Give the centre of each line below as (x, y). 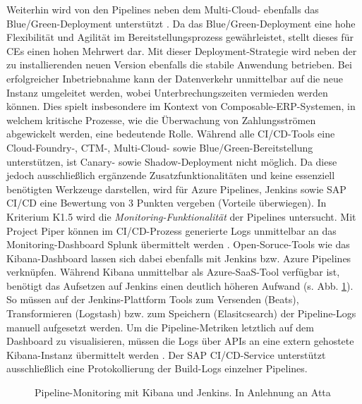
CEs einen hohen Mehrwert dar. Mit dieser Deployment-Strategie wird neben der (182, 50)
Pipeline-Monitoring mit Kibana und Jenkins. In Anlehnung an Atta (183, 392)
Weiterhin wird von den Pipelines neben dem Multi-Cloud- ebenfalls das (163, 9)
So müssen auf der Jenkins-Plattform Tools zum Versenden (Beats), (153, 299)
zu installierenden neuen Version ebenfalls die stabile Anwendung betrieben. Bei (179, 65)
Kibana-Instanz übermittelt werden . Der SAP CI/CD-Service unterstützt (166, 354)
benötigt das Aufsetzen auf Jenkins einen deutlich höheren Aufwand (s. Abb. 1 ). (180, 285)
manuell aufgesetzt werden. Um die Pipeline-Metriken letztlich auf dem (160, 327)
